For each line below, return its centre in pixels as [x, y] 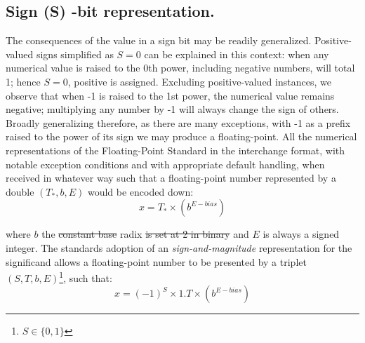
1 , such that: [86, 277]
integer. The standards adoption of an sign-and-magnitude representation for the [179, 247]
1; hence [23, 81]
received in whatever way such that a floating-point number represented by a [171, 178]
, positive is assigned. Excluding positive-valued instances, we [199, 81]
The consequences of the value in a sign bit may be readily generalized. [159, 40]
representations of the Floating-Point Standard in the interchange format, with [175, 150]
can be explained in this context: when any [237, 54]
